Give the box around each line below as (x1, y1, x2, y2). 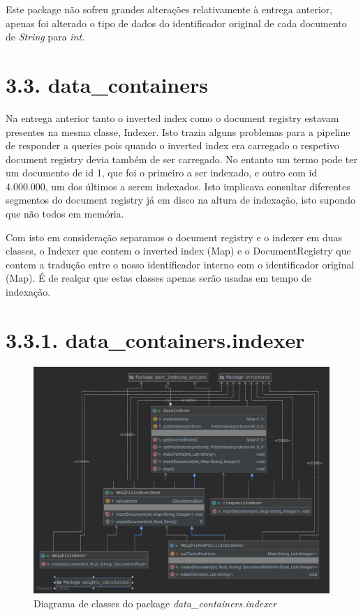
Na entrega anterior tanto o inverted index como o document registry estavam (6, 110, 339, 125)
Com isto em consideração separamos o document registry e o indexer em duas (6, 229, 343, 244)
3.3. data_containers (6, 70, 208, 98)
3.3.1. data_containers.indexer (6, 325, 305, 354)
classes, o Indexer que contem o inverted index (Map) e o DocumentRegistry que (6, 243, 351, 258)
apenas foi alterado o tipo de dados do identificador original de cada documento (6, 15, 347, 30)
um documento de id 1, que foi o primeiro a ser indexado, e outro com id (6, 165, 318, 180)
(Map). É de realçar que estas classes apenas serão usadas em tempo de (6, 271, 312, 285)
